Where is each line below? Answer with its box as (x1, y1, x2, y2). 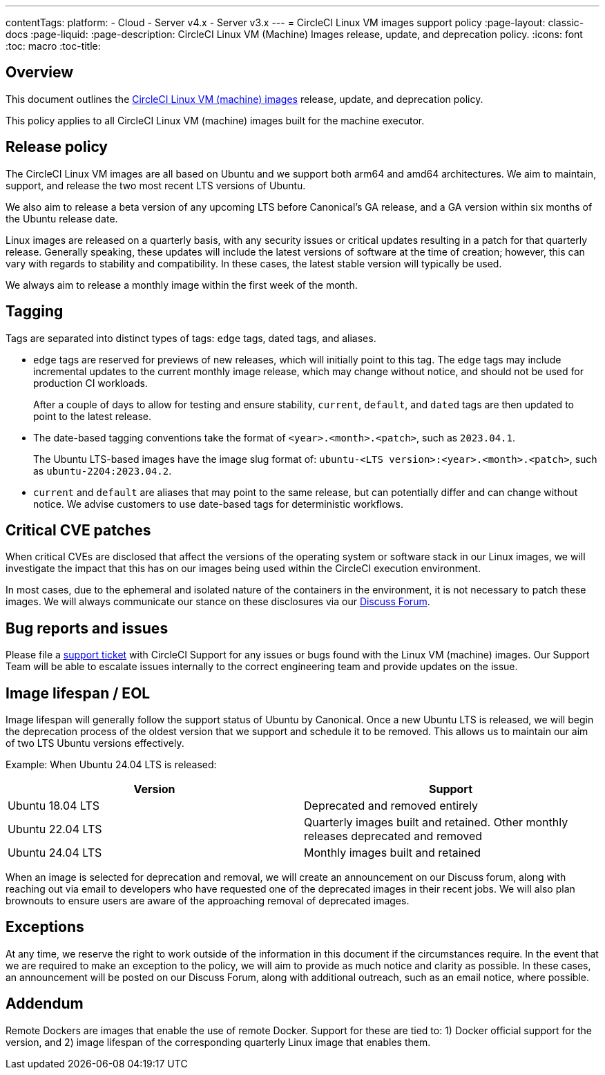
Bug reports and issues (6, 619, 169, 637)
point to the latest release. (33, 410, 151, 422)
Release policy (6, 138, 108, 156)
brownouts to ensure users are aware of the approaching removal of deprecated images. (6, 895, 410, 907)
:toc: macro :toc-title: (6, 40, 101, 52)
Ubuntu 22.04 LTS (8, 822, 102, 837)
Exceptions (6, 918, 84, 936)
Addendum (6, 995, 84, 1013)
